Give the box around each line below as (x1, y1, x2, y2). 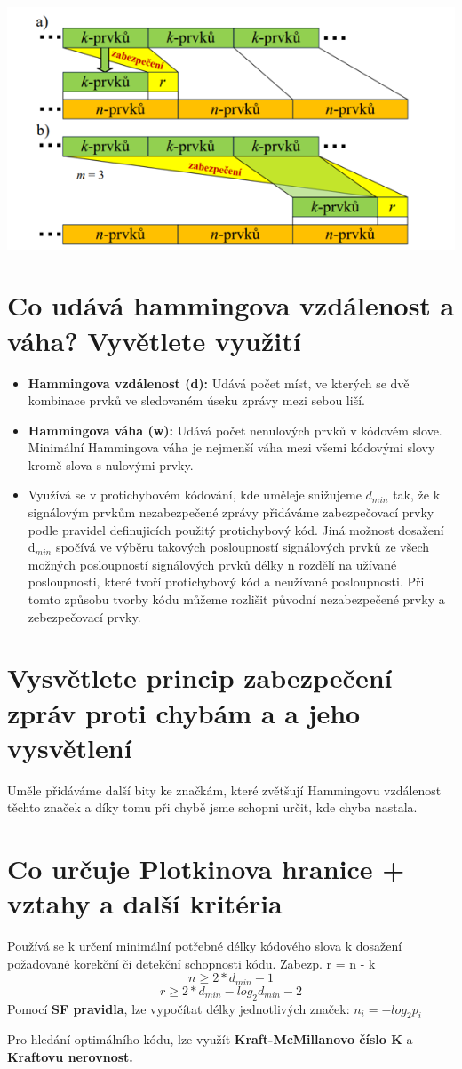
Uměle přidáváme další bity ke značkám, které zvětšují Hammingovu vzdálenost (7, 780, 442, 799)
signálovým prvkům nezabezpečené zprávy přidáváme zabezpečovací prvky (28, 503, 434, 522)
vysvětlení (7, 729, 132, 765)
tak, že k (393, 485, 441, 504)
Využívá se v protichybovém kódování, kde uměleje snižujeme (28, 485, 362, 504)
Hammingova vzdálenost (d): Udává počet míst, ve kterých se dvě (28, 373, 410, 392)
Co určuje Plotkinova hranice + (7, 850, 405, 887)
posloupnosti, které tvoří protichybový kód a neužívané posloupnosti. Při (28, 572, 425, 591)
